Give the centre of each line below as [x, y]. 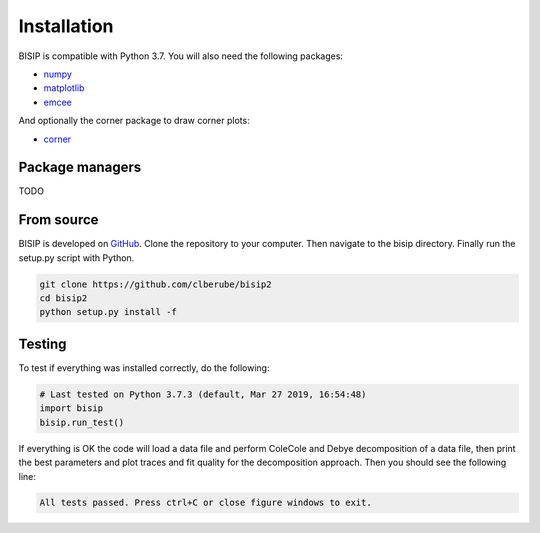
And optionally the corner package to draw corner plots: [134, 121]
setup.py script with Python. [76, 257]
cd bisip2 [63, 298]
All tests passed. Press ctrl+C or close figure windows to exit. [205, 503]
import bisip [71, 408]
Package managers [80, 167]
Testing [42, 343]
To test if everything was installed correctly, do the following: [144, 367]
